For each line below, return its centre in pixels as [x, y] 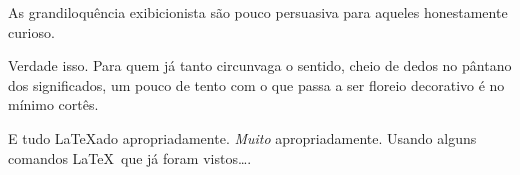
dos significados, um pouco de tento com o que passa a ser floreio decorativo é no [256, 84]
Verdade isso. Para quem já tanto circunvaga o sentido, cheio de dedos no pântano [260, 65]
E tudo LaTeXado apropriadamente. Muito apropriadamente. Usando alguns [242, 137]
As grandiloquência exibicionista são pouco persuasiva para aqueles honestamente [258, 12]
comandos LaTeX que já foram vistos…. [130, 157]
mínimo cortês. [53, 104]
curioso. [31, 31]
